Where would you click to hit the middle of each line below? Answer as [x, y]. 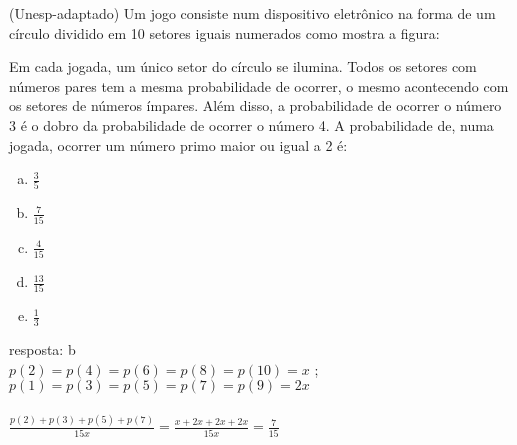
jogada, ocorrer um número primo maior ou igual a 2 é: [178, 144]
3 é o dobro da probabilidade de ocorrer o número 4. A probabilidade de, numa [251, 124]
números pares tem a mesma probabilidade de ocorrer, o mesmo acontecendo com [259, 85]
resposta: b [42, 349]
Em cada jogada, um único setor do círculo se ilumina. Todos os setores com [243, 66]
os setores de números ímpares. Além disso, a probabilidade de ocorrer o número [255, 105]
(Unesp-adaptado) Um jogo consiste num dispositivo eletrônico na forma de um [252, 13]
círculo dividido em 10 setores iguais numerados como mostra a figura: [224, 32]
